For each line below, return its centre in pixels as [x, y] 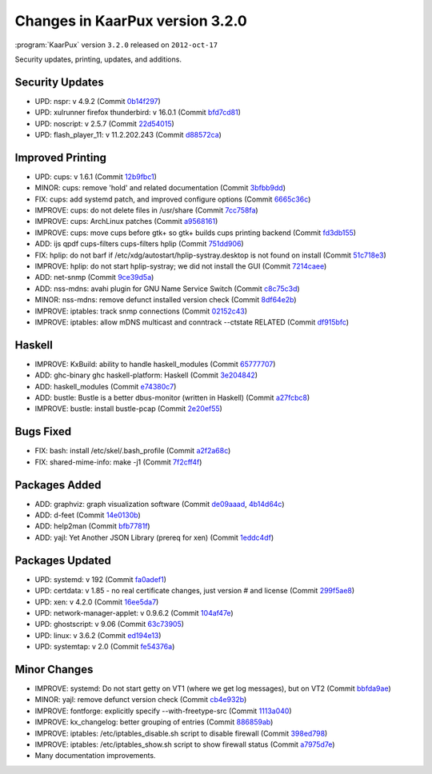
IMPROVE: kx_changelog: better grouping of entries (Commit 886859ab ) [154, 722]
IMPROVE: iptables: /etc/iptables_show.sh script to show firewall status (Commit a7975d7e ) [185, 744]
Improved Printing [61, 157]
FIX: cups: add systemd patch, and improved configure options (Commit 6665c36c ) [173, 199]
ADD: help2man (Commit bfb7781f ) [93, 526]
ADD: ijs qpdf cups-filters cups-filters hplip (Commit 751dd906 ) [139, 244]
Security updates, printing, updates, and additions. [98, 59]
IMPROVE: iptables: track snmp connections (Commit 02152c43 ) [141, 311]
